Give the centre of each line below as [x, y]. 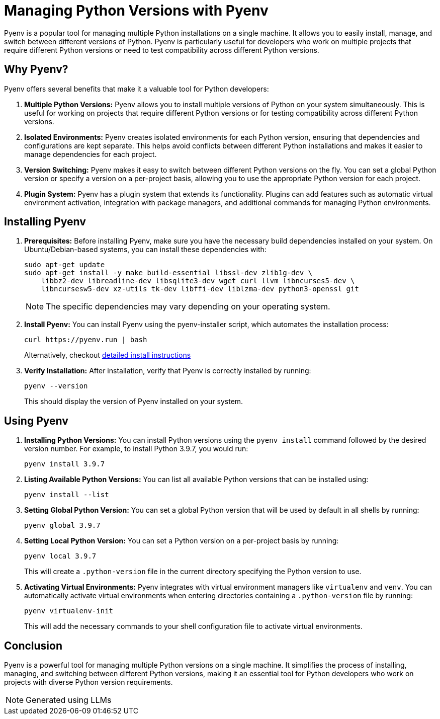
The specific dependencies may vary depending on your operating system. [188, 307]
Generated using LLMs [69, 700]
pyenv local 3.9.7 [60, 556]
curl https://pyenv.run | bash [86, 340]
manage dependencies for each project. [91, 154]
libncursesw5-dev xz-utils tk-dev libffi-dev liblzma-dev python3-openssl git [200, 289]
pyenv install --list [67, 495]
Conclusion [33, 646]
